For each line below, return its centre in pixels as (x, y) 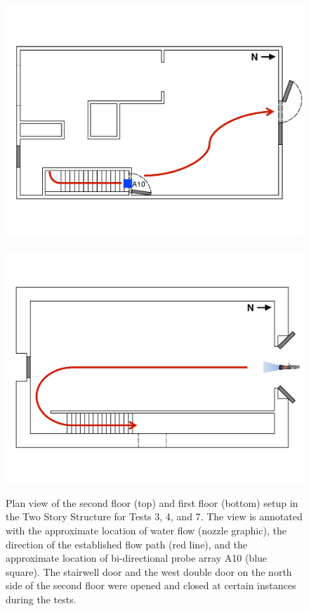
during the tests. (41, 599)
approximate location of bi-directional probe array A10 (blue (137, 558)
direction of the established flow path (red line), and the (127, 544)
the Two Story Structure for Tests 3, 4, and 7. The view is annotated (154, 516)
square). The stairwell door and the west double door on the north (149, 571)
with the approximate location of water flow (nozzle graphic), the (146, 530)
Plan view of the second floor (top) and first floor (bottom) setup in (152, 502)
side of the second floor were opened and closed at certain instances (151, 585)
